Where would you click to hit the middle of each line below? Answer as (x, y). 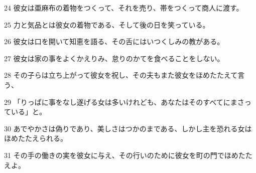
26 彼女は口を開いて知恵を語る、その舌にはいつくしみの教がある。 (114, 41)
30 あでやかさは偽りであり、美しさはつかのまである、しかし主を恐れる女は (128, 128)
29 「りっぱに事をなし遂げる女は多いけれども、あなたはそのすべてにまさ (124, 102)
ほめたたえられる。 (36, 138)
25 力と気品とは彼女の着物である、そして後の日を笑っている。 (107, 24)
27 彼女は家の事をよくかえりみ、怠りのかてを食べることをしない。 (114, 58)
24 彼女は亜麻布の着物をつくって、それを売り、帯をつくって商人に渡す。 (124, 8)
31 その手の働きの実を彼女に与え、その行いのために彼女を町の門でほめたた (128, 155)
